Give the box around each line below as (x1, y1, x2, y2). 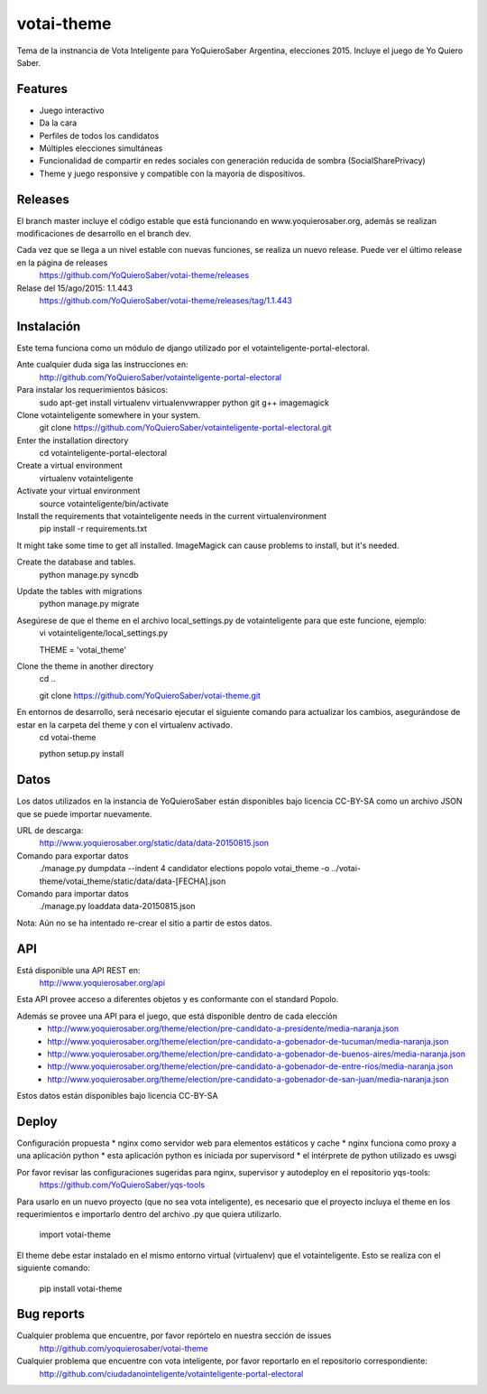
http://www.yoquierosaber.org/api (39, 978, 166, 988)
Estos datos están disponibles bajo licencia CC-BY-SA (16, 1091, 218, 1101)
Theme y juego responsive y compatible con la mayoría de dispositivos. (39, 168, 306, 179)
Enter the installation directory (16, 434, 129, 446)
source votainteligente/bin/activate (39, 497, 169, 509)
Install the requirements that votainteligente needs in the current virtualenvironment (16, 511, 327, 522)
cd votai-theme (39, 731, 96, 742)
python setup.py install (39, 748, 124, 759)
